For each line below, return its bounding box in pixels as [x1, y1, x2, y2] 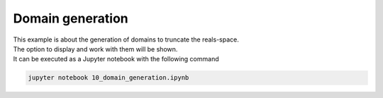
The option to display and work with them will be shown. [13, 44, 178, 53]
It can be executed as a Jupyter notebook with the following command [13, 55, 219, 63]
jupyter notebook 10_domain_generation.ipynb [28, 74, 189, 82]
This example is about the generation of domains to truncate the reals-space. [13, 35, 239, 44]
